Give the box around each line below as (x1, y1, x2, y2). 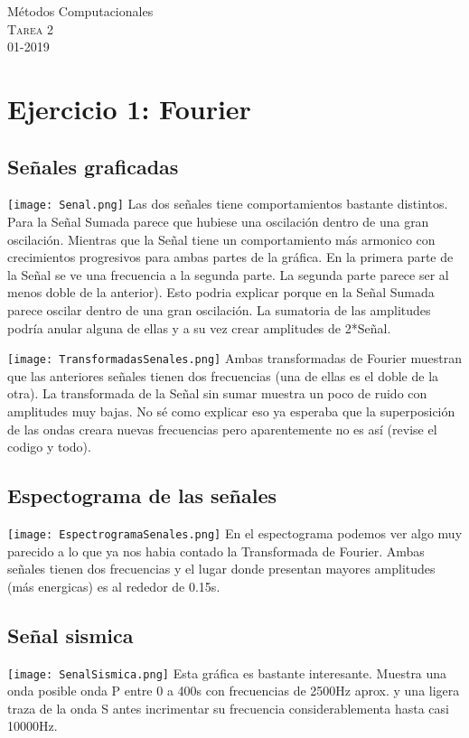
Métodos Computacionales (7, 2, 154, 20)
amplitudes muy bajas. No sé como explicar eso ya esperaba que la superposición (7, 402, 455, 421)
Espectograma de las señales (7, 481, 277, 509)
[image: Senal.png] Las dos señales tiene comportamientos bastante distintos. (7, 194, 448, 213)
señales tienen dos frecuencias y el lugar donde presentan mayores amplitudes (7, 559, 436, 578)
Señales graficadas (7, 152, 179, 180)
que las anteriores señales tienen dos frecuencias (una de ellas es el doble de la (7, 366, 439, 385)
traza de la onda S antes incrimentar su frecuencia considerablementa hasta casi (7, 698, 449, 717)
